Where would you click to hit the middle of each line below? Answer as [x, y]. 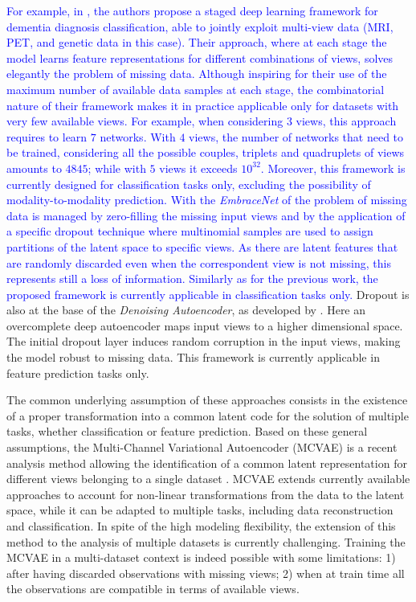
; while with [117, 168]
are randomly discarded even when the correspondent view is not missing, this [199, 262]
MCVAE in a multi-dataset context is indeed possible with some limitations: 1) [201, 557]
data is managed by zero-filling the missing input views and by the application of [206, 215]
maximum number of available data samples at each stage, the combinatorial [196, 89]
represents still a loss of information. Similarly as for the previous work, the [192, 278]
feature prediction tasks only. [78, 373]
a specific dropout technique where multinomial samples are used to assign [190, 231]
